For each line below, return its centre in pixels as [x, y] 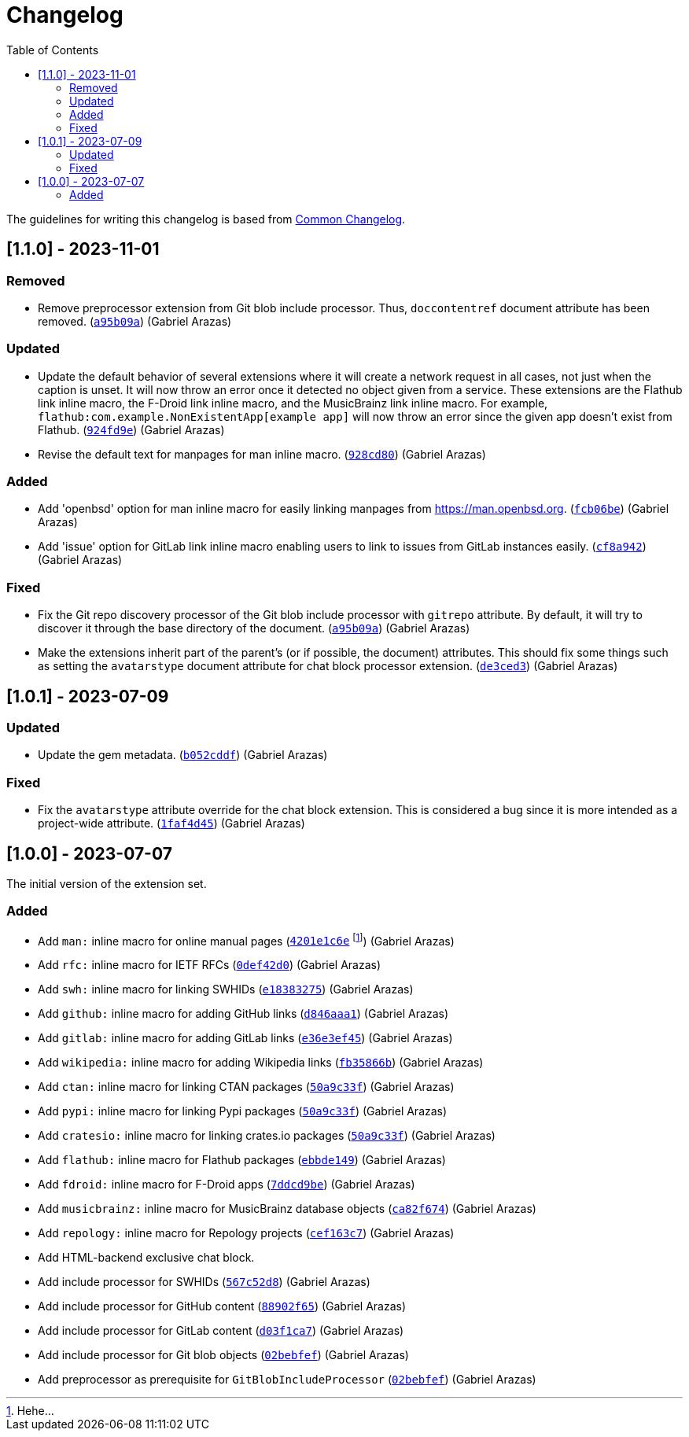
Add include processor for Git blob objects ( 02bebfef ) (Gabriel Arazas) [223, 1355]
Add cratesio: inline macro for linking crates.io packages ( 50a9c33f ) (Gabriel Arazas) [267, 1136]
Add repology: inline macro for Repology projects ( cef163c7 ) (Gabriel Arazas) [246, 1233]
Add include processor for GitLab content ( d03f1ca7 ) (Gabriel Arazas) [221, 1331]
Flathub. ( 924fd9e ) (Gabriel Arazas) [131, 429]
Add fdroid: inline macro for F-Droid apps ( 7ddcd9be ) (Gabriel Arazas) [227, 1185]
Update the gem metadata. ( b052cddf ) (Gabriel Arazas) [183, 755]
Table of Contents [53, 50]
